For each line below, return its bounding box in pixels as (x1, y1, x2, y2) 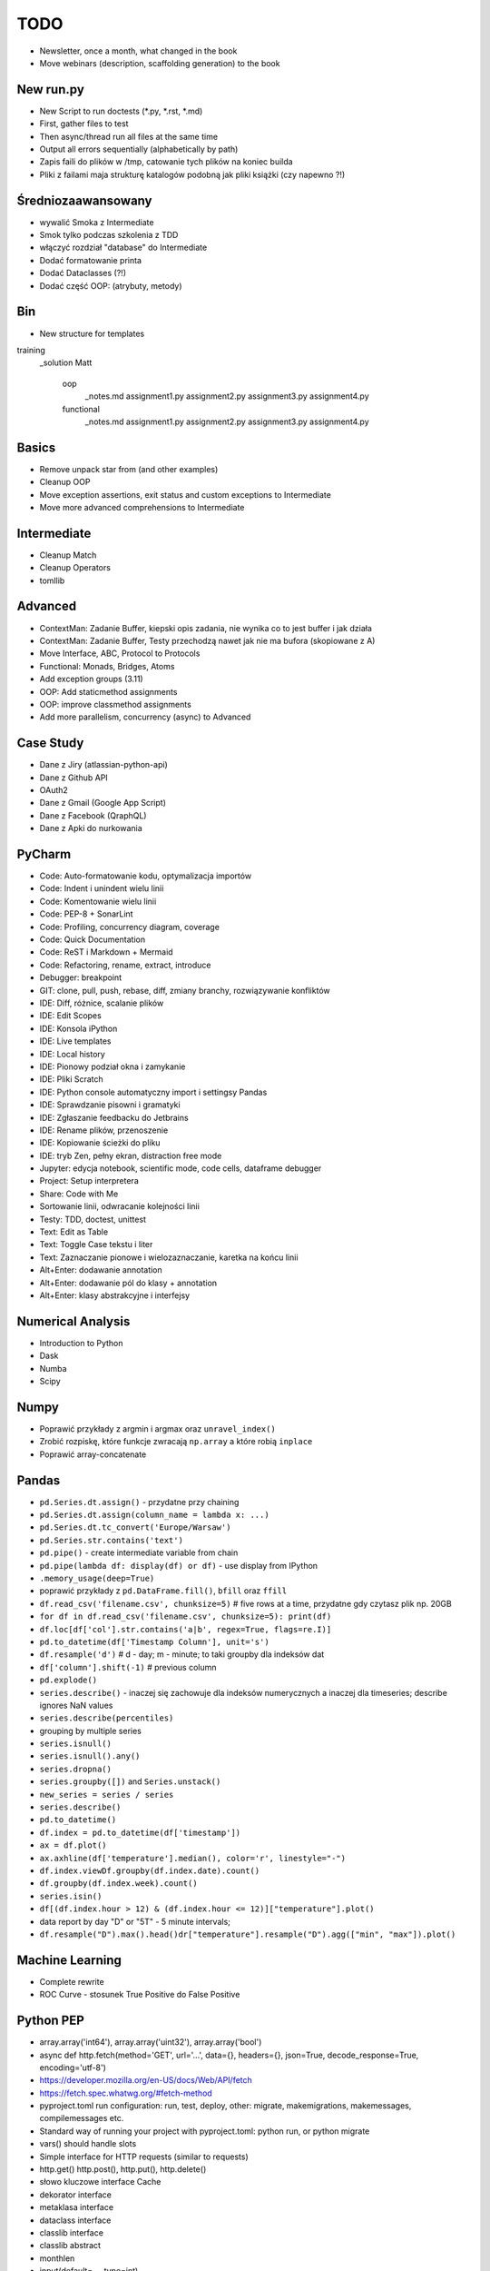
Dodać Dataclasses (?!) (39, 268, 127, 279)
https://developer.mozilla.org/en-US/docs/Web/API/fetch (39, 2075, 253, 2086)
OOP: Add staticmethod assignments (39, 686, 178, 697)
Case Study (16, 736, 84, 751)
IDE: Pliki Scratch (39, 1074, 103, 1085)
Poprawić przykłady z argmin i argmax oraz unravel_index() (39, 1423, 276, 1434)
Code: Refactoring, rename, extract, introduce (39, 959, 212, 970)
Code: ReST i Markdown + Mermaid (39, 947, 173, 957)
